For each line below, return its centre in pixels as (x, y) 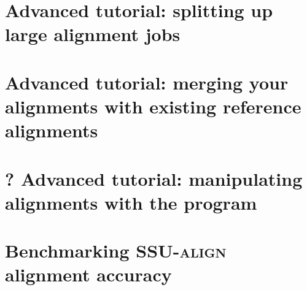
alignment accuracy (88, 274)
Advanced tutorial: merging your (147, 82)
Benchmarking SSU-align (116, 250)
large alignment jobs (93, 34)
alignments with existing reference (153, 106)
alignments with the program (131, 202)
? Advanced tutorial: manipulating (154, 178)
